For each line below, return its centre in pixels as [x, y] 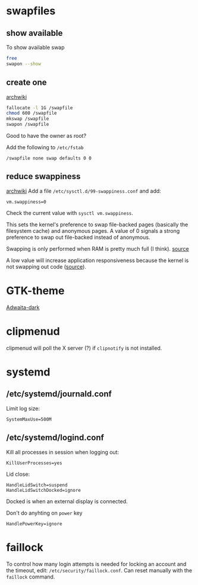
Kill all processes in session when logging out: [63, 452]
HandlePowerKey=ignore [34, 524]
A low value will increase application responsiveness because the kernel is [98, 260]
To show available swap [35, 47]
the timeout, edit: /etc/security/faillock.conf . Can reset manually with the [99, 570]
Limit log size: [23, 408]
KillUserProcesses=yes [34, 463]
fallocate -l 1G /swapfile [40, 108]
